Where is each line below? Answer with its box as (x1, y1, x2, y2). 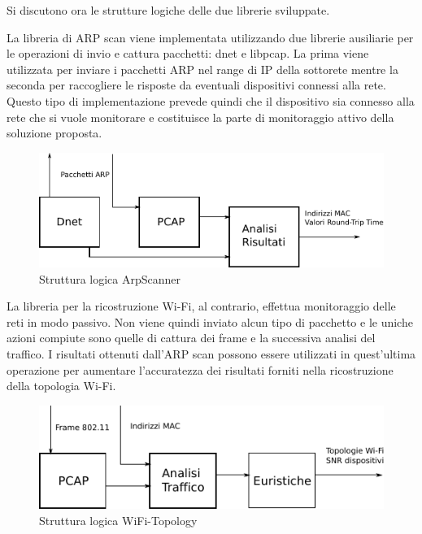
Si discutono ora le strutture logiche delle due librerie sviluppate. (7, 2, 330, 18)
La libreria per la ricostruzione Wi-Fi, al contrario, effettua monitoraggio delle (7, 297, 396, 315)
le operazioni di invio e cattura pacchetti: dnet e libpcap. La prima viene (7, 45, 369, 62)
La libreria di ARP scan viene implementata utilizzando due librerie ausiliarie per (7, 28, 414, 46)
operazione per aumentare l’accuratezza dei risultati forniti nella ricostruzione (7, 361, 394, 378)
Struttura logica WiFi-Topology (39, 511, 198, 528)
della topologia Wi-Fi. (7, 377, 116, 394)
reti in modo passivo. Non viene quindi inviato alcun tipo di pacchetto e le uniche (7, 313, 413, 330)
